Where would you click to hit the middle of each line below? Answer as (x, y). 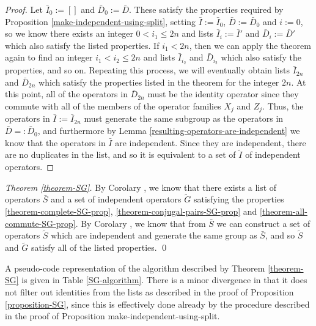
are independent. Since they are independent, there (211, 142)
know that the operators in (55, 142)
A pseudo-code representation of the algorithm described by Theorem (135, 268)
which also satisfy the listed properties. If (82, 45)
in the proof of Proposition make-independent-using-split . (112, 316)
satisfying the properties (239, 199)
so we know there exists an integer (69, 33)
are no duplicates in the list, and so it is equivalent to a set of (120, 154)
